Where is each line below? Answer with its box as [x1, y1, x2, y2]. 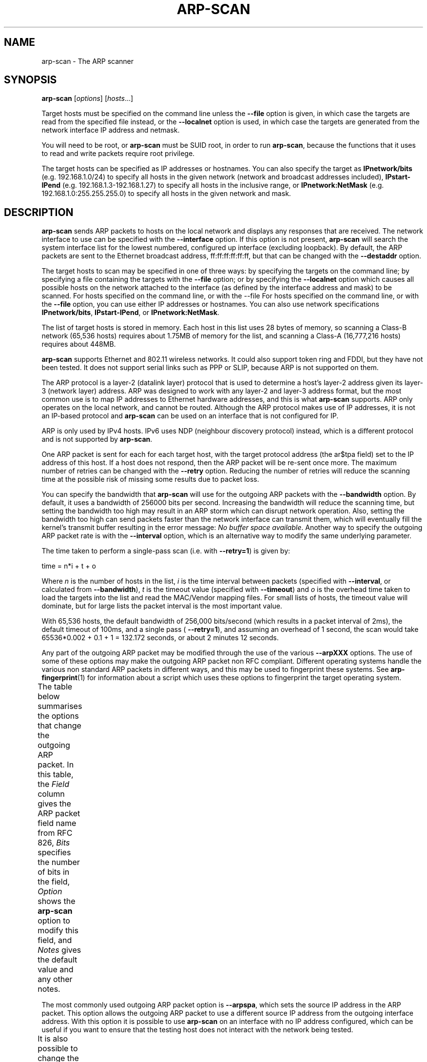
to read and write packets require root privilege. [41, 149, 195, 158]
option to [38, 916, 70, 926]
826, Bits [38, 838, 70, 848]
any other [38, 974, 73, 984]
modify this [38, 925, 78, 936]
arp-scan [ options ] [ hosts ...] [41, 94, 134, 103]
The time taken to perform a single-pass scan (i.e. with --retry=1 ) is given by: [41, 547, 291, 555]
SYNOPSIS [4, 74, 57, 86]
